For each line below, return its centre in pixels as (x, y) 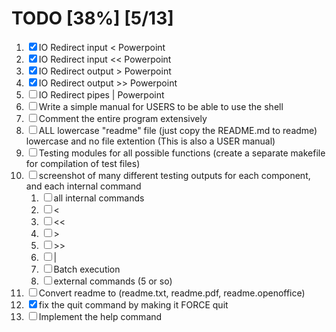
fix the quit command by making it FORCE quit (133, 304)
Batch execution (87, 269)
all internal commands (99, 198)
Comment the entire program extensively (123, 118)
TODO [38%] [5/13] (92, 18)
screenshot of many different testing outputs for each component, (174, 175)
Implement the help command (100, 316)
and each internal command (83, 186)
